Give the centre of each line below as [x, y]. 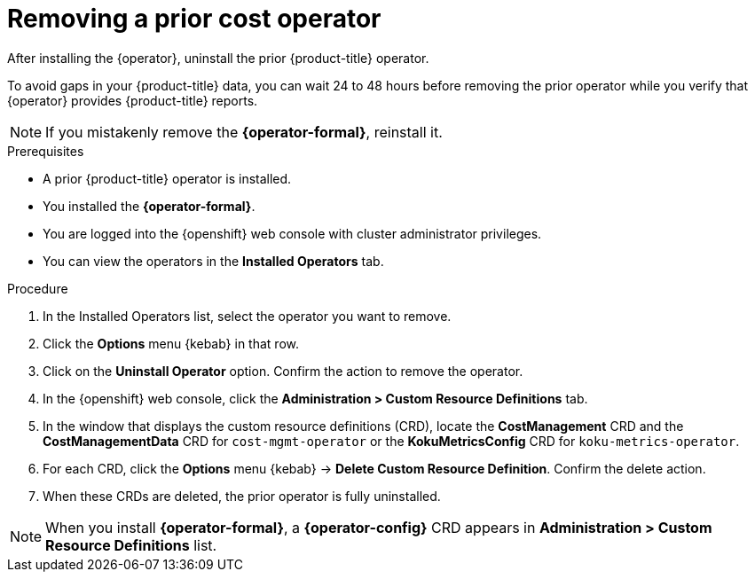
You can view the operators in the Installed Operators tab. [213, 261]
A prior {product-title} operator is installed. [167, 178]
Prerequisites [46, 151]
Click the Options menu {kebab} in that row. [171, 343]
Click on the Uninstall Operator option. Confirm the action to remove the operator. [283, 371]
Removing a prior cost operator [194, 19]
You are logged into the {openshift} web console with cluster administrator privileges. [292, 233]
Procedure [38, 288]
